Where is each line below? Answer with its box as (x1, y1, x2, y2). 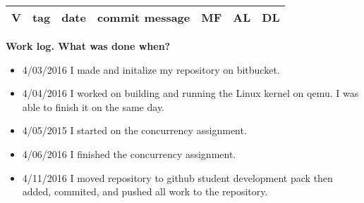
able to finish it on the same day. (22, 99, 165, 114)
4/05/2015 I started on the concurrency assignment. (22, 123, 247, 138)
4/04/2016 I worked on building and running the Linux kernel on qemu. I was (22, 86, 359, 100)
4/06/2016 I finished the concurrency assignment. (22, 146, 236, 161)
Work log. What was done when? (6, 39, 171, 53)
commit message (97, 9, 190, 25)
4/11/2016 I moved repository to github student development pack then (22, 170, 333, 185)
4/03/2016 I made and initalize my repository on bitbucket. (22, 62, 280, 77)
